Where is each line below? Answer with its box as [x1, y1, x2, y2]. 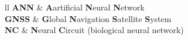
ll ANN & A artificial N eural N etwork [5, 1, 145, 13]
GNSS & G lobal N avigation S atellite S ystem [5, 12, 172, 24]
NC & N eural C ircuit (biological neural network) [5, 24, 184, 36]
